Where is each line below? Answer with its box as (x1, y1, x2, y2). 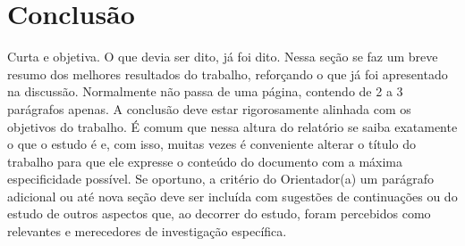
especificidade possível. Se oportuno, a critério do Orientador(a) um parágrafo (7, 169, 434, 188)
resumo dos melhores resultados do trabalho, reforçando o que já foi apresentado (7, 64, 448, 83)
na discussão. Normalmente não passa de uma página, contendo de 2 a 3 (7, 82, 403, 101)
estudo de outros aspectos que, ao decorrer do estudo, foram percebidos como (7, 204, 431, 223)
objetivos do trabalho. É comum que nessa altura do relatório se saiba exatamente (7, 117, 458, 135)
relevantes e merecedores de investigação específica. (7, 222, 287, 241)
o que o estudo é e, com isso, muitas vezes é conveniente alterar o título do (7, 135, 416, 153)
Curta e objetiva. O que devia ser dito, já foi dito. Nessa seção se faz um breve (7, 47, 438, 66)
